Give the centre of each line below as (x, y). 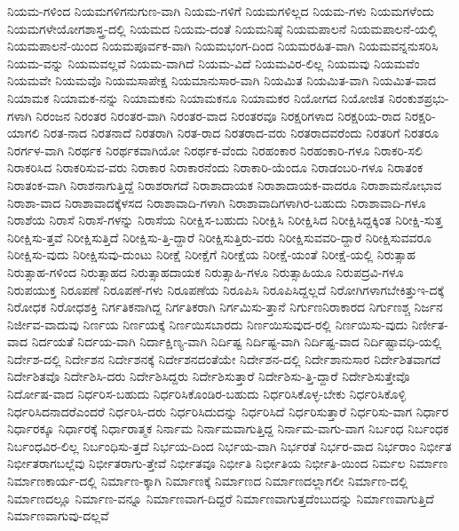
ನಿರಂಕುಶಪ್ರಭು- (419, 97)
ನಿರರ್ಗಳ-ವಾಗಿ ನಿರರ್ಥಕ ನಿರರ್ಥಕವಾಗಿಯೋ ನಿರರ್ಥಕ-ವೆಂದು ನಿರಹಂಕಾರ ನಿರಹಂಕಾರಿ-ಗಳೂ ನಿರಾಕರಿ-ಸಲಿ (215, 150)
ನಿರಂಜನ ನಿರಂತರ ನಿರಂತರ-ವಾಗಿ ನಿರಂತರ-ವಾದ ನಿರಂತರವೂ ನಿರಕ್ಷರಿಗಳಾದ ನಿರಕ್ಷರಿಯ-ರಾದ (218, 115)
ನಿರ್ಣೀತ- (430, 324)
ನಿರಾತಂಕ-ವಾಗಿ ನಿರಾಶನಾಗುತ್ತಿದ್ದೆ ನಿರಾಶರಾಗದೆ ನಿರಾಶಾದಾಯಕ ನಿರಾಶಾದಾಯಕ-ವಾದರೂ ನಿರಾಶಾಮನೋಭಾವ (225, 184)
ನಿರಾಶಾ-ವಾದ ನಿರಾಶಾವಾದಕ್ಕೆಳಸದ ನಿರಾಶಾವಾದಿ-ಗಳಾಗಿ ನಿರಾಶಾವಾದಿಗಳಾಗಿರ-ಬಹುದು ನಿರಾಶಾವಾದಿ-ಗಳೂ (217, 202)
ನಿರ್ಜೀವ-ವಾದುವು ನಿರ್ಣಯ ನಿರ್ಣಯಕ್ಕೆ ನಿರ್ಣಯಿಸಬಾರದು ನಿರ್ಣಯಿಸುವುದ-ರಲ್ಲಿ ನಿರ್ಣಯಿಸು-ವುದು (208, 324)
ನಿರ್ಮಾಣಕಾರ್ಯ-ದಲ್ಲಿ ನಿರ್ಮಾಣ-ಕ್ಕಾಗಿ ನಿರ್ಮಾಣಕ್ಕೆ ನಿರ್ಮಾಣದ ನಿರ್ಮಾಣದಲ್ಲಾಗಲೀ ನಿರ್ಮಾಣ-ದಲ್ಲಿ (208, 481)
